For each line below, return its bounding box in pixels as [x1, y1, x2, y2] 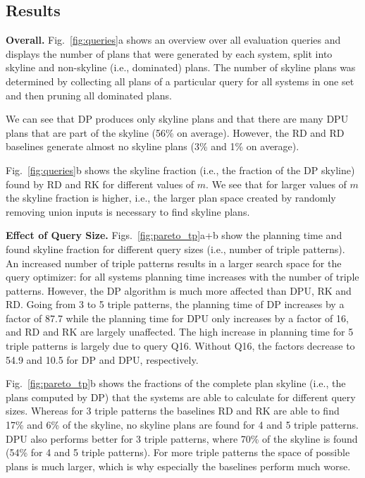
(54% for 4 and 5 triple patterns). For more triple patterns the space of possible [6, 445, 350, 460]
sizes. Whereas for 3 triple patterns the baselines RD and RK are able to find [6, 403, 340, 418]
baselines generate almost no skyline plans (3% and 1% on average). [6, 139, 299, 154]
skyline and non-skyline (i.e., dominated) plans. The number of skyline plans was [6, 60, 356, 75]
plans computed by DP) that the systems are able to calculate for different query [6, 389, 356, 404]
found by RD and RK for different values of [6, 176, 194, 191]
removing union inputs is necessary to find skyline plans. [6, 204, 250, 219]
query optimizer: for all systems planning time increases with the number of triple [6, 269, 359, 284]
